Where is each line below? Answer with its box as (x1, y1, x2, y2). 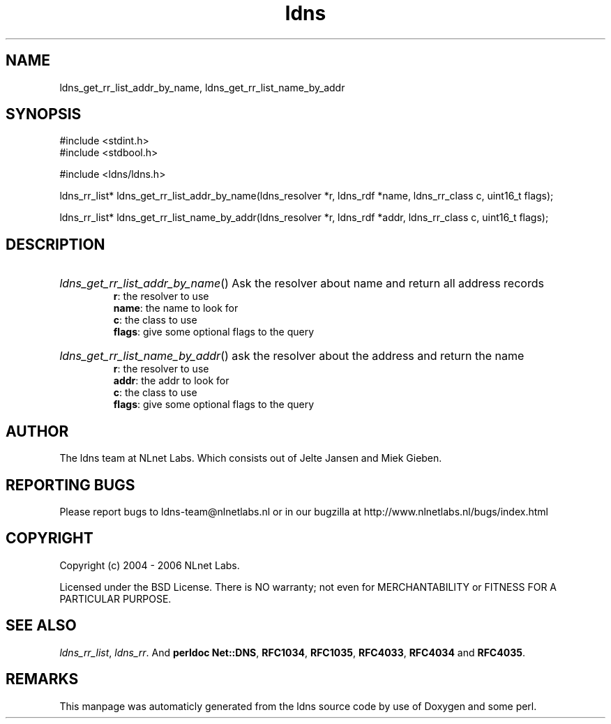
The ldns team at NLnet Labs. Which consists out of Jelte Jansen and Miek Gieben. (59, 452, 442, 465)
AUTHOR (6, 422, 69, 440)
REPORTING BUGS (6, 476, 135, 494)
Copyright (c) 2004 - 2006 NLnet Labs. (59, 559, 240, 571)
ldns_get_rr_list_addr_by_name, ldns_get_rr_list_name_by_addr (59, 81, 345, 93)
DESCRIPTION (6, 235, 105, 253)
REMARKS (6, 670, 79, 688)
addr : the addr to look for (113, 375, 229, 387)
